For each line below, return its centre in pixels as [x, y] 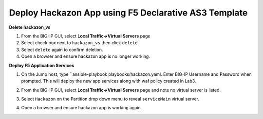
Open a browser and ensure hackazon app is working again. [82, 108]
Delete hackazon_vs [30, 27]
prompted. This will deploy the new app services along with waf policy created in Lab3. [109, 81]
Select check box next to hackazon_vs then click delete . [80, 43]
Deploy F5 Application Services [42, 65]
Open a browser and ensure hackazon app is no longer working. [86, 56]
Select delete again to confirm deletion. [62, 50]
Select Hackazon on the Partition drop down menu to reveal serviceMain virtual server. [110, 99]
